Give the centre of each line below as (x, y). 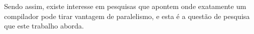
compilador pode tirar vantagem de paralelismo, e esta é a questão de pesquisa (127, 16)
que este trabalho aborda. (44, 26)
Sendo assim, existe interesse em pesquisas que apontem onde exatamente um (125, 6)
